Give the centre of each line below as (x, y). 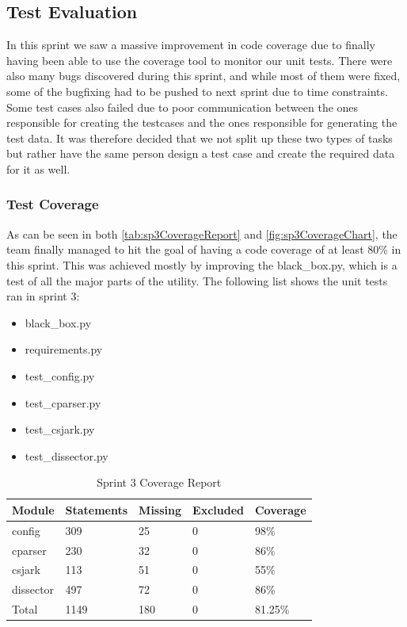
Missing (160, 509)
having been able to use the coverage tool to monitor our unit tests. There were (200, 60)
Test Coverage (53, 204)
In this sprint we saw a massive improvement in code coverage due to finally (191, 45)
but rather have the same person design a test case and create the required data (201, 153)
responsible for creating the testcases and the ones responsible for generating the (202, 122)
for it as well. (38, 168)
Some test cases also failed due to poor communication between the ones (183, 107)
